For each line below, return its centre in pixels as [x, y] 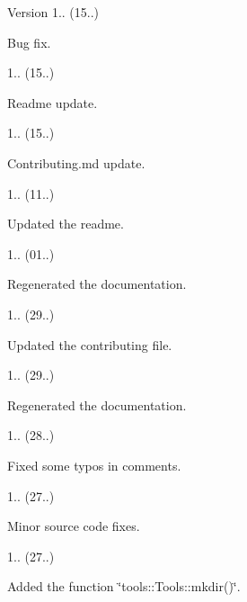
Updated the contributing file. [90, 344]
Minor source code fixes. [74, 526]
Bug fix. [29, 42]
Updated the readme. [66, 224]
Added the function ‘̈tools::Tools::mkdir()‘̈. [124, 586]
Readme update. [53, 102]
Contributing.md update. [76, 162]
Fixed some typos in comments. [94, 465]
